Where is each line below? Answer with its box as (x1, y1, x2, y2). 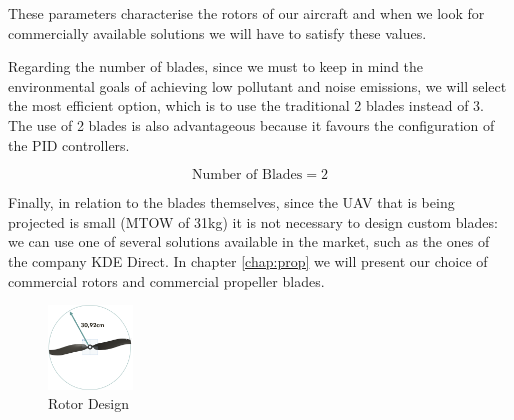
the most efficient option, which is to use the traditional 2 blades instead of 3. (8, 95, 485, 116)
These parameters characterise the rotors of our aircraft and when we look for (8, 3, 485, 23)
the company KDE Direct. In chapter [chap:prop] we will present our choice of (8, 250, 488, 271)
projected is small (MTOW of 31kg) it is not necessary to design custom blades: (8, 211, 498, 232)
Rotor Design (48, 393, 130, 414)
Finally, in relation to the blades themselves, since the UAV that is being (8, 192, 455, 213)
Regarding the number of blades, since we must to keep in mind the (8, 56, 424, 77)
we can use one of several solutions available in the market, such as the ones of (8, 231, 490, 252)
